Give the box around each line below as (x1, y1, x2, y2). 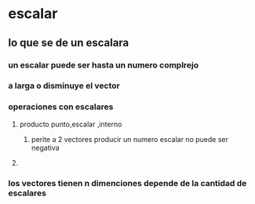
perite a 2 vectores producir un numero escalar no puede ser (31, 134, 229, 144)
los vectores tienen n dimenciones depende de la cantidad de (8, 177, 247, 188)
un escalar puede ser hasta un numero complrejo (8, 60, 199, 71)
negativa (31, 143, 60, 152)
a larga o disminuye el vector (8, 80, 120, 91)
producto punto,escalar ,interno (19, 119, 122, 129)
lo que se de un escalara (8, 36, 129, 49)
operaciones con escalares (8, 101, 114, 112)
